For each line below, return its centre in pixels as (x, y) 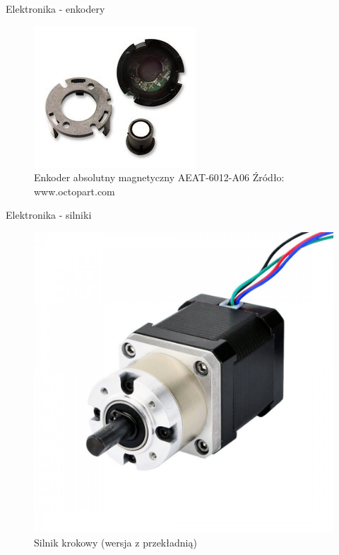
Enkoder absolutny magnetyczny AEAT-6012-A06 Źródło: (159, 177)
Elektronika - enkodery (55, 8)
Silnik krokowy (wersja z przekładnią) (115, 542)
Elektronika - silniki (49, 215)
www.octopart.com (75, 191)
